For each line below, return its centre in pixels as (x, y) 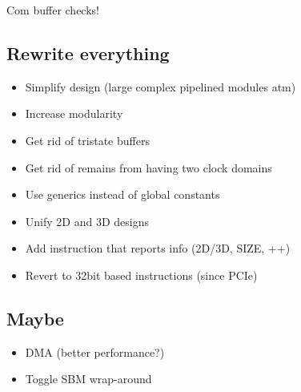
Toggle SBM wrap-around (88, 379)
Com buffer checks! (53, 10)
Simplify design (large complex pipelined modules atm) (161, 86)
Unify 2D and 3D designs (87, 221)
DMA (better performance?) (95, 352)
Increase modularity (74, 113)
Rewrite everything (88, 53)
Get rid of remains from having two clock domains (148, 167)
